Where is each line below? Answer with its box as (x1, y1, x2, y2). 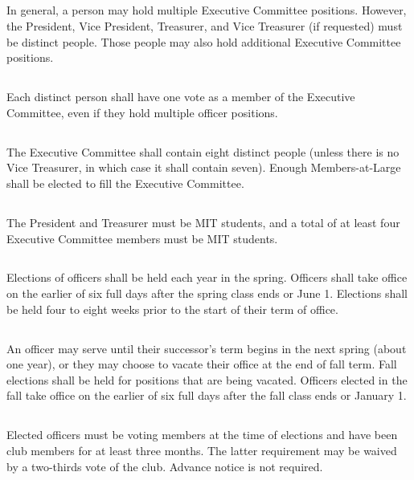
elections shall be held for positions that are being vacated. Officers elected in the (6, 371, 408, 388)
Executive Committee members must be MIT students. (6, 230, 278, 246)
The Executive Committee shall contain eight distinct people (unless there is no (6, 143, 400, 160)
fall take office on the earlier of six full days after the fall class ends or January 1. (6, 387, 407, 404)
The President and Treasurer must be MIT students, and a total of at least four (6, 214, 400, 230)
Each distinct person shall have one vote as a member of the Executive (6, 88, 355, 105)
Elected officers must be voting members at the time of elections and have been (6, 426, 398, 443)
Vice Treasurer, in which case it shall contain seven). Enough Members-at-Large (6, 159, 401, 176)
